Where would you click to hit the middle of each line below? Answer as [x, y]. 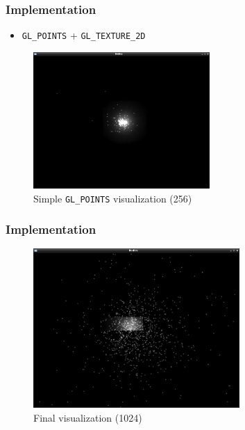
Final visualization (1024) [88, 417]
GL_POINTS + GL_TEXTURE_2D [84, 35]
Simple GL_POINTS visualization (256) [113, 198]
